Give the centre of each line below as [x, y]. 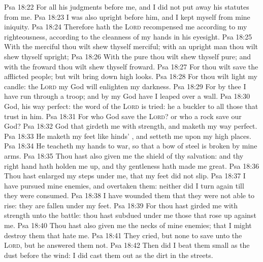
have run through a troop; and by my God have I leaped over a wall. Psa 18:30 [127, 96]
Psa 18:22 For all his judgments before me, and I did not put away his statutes [127, 7]
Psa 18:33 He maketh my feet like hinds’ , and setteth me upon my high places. [128, 136]
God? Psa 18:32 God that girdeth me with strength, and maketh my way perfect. [131, 126]
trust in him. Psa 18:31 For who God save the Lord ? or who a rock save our [123, 116]
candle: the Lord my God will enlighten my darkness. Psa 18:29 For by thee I [125, 86]
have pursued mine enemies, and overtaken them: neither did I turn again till [124, 185]
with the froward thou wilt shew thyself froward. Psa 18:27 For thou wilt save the [131, 66]
